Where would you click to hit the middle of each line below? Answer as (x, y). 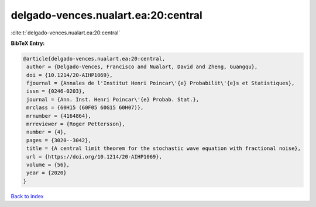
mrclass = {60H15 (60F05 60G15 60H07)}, (85, 108)
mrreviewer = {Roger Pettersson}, (76, 124)
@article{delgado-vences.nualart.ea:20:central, (94, 59)
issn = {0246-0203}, (56, 91)
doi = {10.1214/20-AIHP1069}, (70, 75)
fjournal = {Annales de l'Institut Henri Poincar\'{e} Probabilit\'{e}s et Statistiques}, (161, 83)
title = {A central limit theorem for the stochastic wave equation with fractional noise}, (164, 148)
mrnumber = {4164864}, (59, 116)
